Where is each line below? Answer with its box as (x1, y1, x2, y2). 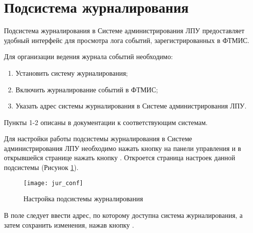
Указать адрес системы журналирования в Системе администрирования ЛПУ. (15, 101, 247, 111)
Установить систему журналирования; (15, 67, 128, 78)
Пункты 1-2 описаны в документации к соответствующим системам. (4, 117, 208, 127)
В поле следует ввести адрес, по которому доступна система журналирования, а (4, 210, 243, 220)
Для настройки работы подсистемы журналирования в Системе (4, 133, 192, 144)
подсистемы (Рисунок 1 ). (4, 162, 79, 172)
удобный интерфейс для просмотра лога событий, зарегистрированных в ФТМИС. (4, 35, 250, 45)
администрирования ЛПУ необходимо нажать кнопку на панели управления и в (4, 143, 241, 153)
